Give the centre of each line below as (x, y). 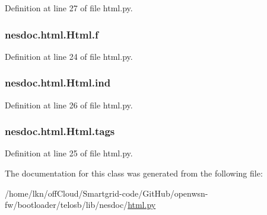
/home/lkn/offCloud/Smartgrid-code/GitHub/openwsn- (107, 193)
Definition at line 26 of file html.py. (69, 105)
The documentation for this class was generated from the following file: (134, 173)
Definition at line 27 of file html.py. (69, 8)
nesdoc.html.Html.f (52, 34)
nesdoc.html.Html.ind (58, 83)
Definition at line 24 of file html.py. (69, 56)
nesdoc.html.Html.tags (60, 131)
